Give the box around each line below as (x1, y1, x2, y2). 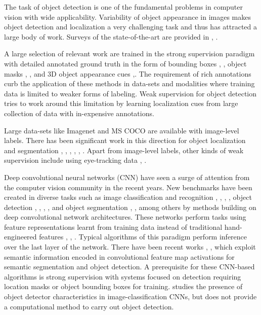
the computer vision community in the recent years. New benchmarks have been (4, 182, 252, 192)
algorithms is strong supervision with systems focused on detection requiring (4, 271, 241, 282)
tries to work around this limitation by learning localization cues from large (4, 98, 238, 109)
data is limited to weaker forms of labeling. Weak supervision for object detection (4, 88, 257, 98)
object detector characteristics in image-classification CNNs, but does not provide (4, 291, 257, 302)
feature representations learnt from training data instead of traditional (4, 221, 223, 232)
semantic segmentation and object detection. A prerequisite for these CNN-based (4, 261, 255, 272)
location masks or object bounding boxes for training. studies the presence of (4, 281, 243, 292)
